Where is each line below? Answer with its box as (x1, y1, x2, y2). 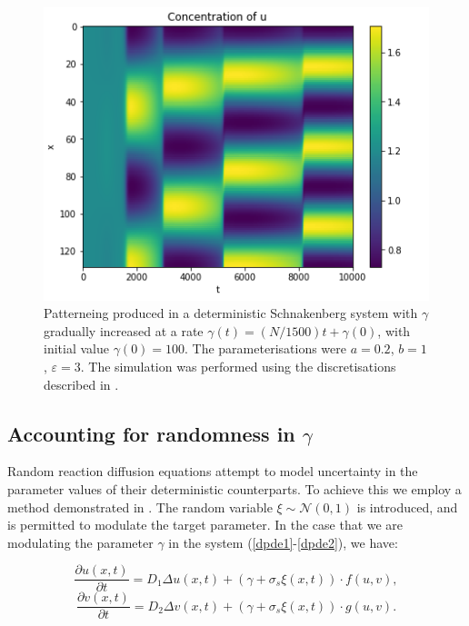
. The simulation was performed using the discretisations (80, 357, 396, 375)
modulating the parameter (7, 532, 154, 551)
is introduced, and (356, 497, 458, 516)
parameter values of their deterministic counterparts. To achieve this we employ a (7, 479, 462, 498)
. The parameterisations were (185, 339, 346, 358)
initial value (44, 339, 109, 358)
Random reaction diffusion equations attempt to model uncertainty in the (7, 462, 418, 481)
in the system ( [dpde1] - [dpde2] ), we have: (168, 532, 398, 551)
